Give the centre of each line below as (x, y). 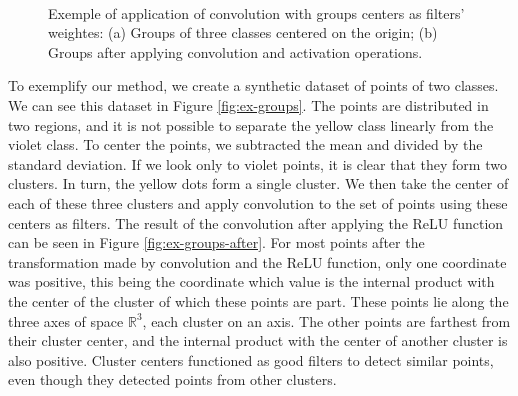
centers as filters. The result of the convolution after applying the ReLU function (256, 222)
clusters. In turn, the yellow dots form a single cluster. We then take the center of (258, 183)
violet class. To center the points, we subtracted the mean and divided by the (245, 144)
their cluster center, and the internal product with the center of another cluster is (258, 340)
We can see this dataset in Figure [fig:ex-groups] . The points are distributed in (248, 104)
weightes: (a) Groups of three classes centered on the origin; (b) (243, 32)
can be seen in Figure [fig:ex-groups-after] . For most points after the (216, 242)
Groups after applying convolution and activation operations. (235, 51)
